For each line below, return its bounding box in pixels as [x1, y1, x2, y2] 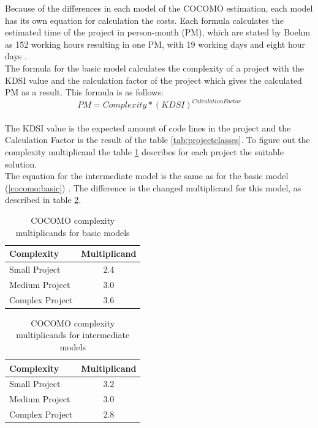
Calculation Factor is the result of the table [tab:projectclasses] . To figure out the [5, 133, 310, 146]
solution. [5, 157, 37, 170]
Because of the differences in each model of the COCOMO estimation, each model [5, 2, 313, 14]
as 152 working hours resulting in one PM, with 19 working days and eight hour [5, 37, 305, 50]
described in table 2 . [5, 193, 81, 206]
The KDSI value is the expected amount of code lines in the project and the [5, 121, 291, 134]
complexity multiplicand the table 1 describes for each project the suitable [5, 146, 284, 158]
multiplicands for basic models [15, 226, 130, 238]
